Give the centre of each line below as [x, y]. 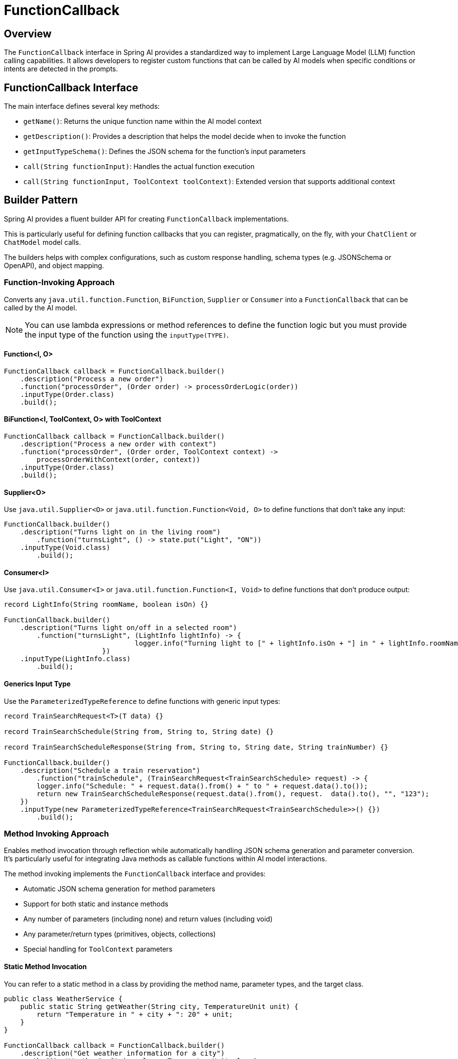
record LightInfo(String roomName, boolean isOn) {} [106, 605]
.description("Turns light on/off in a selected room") [129, 628]
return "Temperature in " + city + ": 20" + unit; [135, 1014]
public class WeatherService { [63, 999]
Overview [28, 34]
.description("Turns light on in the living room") [120, 532]
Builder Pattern [41, 200]
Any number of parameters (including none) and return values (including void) [148, 919]
